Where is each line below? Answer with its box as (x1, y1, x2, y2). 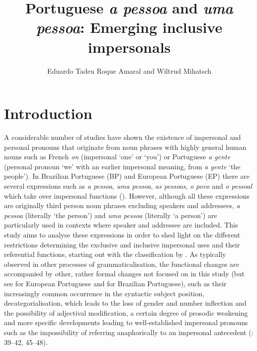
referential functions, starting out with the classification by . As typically (4, 249, 226, 259)
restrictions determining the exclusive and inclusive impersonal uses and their (4, 239, 240, 249)
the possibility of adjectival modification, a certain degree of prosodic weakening (4, 307, 248, 318)
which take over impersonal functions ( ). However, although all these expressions (4, 190, 250, 201)
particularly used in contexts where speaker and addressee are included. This (4, 220, 238, 230)
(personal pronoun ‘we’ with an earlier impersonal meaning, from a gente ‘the (4, 161, 241, 171)
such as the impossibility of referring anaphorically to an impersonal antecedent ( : (4, 327, 254, 337)
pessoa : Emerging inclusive (36, 17, 223, 38)
